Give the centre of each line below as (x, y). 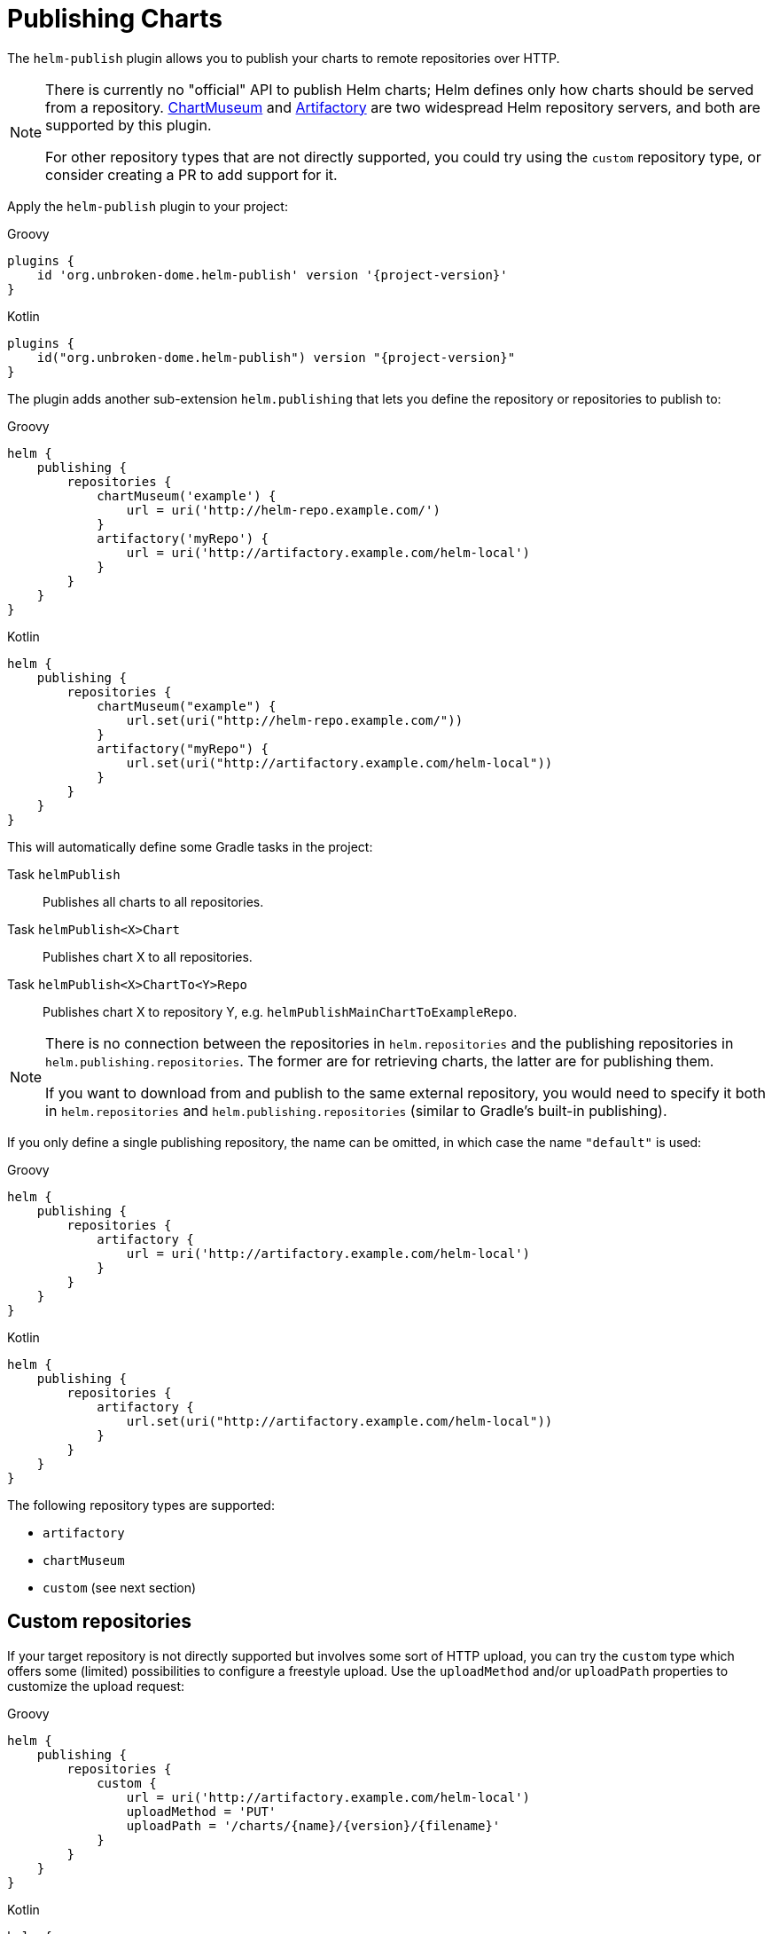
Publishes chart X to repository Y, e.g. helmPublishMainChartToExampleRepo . (280, 1011)
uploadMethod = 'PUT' (201, 1811)
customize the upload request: (96, 1686)
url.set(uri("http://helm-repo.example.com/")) (295, 720)
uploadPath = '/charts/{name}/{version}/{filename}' (313, 1825)
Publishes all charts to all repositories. (153, 901)
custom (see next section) (120, 1587)
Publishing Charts (115, 19)
